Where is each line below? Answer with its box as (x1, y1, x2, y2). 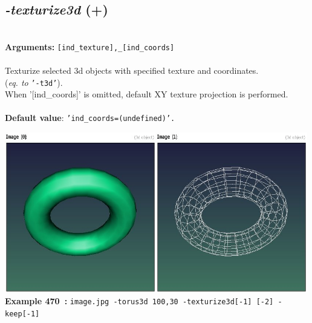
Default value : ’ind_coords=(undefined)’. (5, 111, 175, 124)
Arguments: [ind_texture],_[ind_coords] (5, 40, 175, 53)
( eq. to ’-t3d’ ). (5, 76, 63, 88)
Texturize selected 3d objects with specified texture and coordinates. (5, 64, 259, 77)
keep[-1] (5, 309, 40, 318)
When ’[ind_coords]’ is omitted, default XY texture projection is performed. (5, 88, 288, 100)
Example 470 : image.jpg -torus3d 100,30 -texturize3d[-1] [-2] (5, 295, 274, 307)
